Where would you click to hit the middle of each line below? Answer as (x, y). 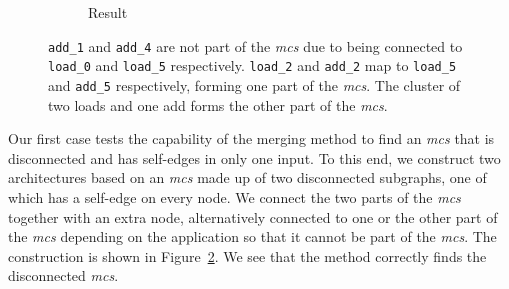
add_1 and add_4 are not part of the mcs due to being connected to (255, 45)
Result (108, 12)
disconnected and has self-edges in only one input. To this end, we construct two (254, 157)
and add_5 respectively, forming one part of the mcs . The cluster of (254, 84)
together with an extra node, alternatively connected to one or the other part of (253, 216)
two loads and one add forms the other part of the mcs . (218, 104)
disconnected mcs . (63, 275)
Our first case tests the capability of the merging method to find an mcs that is (251, 138)
